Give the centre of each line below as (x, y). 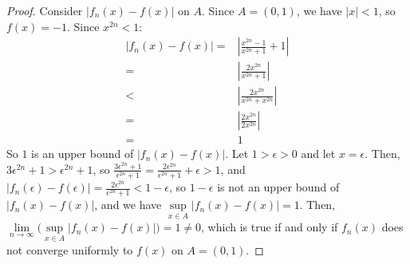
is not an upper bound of (278, 187)
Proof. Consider (45, 10)
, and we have (128, 205)
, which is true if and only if (270, 227)
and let (318, 154)
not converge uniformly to (70, 249)
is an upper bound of (83, 154)
